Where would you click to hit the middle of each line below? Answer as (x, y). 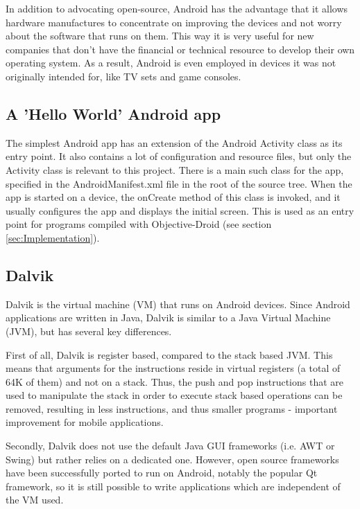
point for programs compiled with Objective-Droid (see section (139, 224)
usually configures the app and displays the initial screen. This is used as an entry (180, 210)
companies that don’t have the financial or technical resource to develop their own (180, 49)
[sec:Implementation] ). (53, 237)
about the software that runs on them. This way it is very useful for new (160, 36)
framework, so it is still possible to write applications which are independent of (173, 486)
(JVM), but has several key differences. (89, 331)
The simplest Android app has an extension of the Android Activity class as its (174, 142)
